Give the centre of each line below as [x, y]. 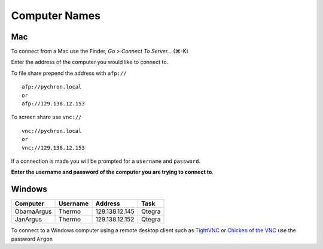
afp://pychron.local [52, 87]
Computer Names [56, 16]
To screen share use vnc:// [46, 117]
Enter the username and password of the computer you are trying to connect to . [112, 172]
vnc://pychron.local [52, 131]
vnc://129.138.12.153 [53, 148]
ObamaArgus [33, 211]
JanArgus [28, 220]
